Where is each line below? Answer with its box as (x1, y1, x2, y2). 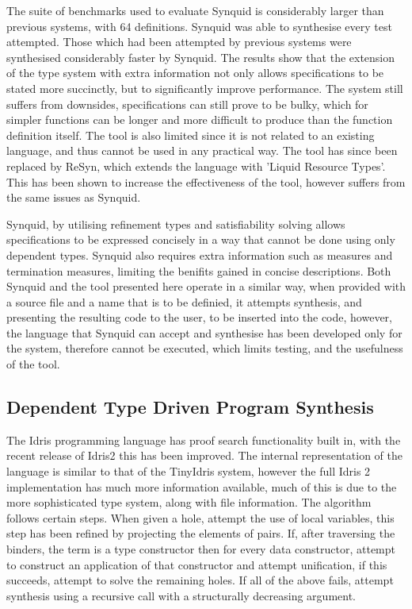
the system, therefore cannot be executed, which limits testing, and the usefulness (6, 340, 403, 357)
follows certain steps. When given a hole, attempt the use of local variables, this (6, 509, 395, 526)
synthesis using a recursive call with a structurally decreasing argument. (6, 587, 356, 603)
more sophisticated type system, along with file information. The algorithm (6, 494, 372, 511)
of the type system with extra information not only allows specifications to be (6, 64, 384, 81)
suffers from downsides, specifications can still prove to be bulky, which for (6, 95, 368, 112)
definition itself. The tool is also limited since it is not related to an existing (6, 126, 375, 143)
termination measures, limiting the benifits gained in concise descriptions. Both (6, 262, 391, 279)
